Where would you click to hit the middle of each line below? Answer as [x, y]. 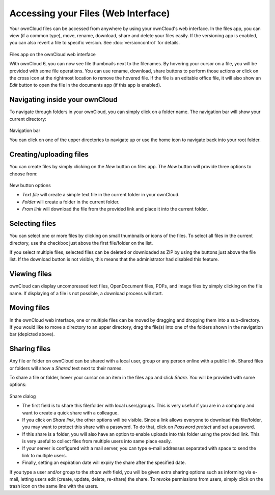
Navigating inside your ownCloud [63, 100]
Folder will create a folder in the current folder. [71, 202]
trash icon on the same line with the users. [54, 486]
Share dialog [23, 396]
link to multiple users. [45, 455]
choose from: [23, 174]
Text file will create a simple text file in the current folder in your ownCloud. [101, 195]
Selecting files [33, 224]
